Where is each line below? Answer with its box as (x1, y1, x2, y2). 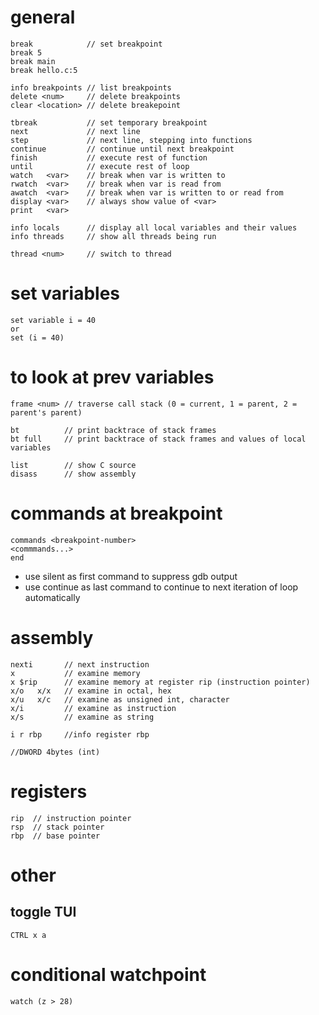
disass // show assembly (10, 469, 137, 479)
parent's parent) (10, 407, 83, 418)
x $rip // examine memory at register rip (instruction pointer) (10, 677, 311, 687)
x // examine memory (10, 668, 141, 678)
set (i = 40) (10, 332, 65, 343)
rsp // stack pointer (10, 822, 105, 832)
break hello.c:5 (10, 65, 78, 75)
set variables (10, 282, 120, 305)
